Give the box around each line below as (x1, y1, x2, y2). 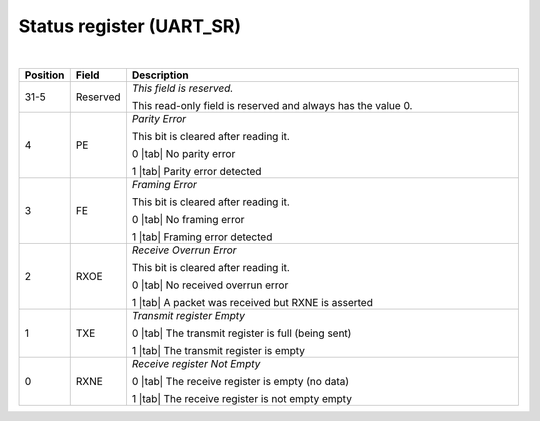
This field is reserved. (131, 81, 234, 95)
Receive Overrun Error (131, 243, 237, 257)
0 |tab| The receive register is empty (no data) (131, 374, 350, 388)
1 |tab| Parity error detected (131, 164, 262, 178)
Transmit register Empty (131, 308, 245, 322)
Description (131, 68, 189, 82)
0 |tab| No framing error (131, 212, 245, 226)
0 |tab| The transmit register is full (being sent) (131, 326, 352, 340)
